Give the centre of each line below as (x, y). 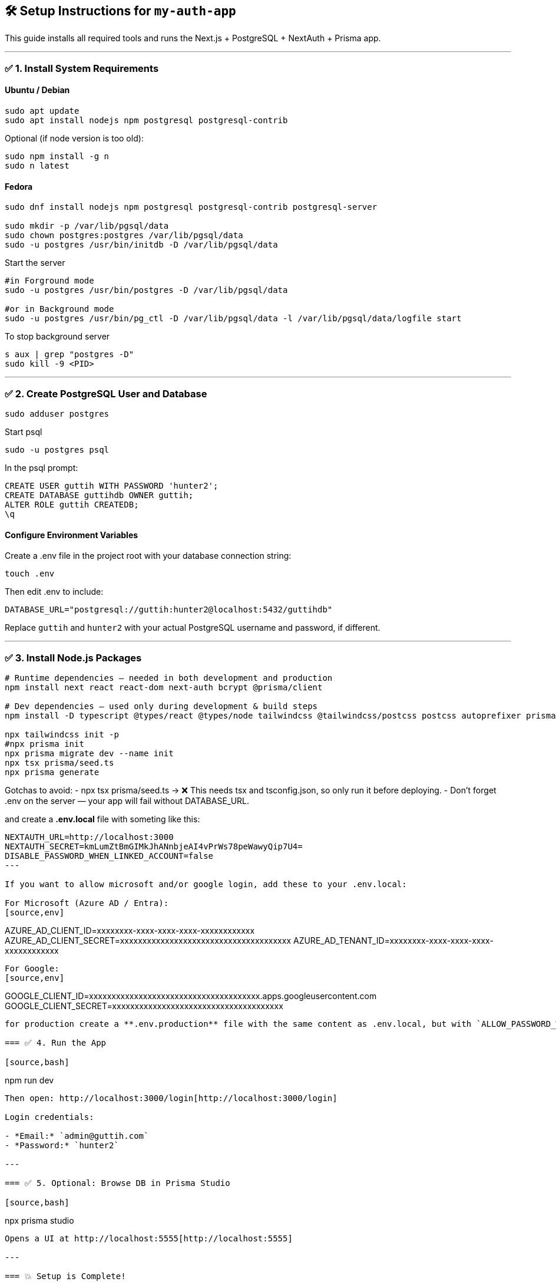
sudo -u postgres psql (57, 449)
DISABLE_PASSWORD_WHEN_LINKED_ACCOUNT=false (109, 856)
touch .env (30, 574)
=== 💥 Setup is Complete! (65, 1276)
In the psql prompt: (42, 467)
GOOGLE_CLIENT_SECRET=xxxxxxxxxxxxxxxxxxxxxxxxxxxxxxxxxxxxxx (144, 1006)
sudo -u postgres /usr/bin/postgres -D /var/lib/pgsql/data (146, 290)
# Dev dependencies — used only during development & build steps (161, 706)
